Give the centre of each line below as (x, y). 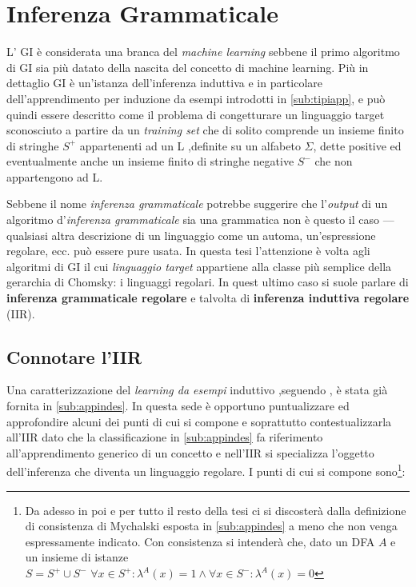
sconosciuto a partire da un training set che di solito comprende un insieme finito (205, 130)
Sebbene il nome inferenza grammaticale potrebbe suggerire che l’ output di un (197, 204)
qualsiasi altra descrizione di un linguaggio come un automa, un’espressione (191, 235)
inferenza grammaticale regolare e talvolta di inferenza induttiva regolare (208, 298)
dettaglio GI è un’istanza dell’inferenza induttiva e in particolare (165, 83)
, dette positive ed (357, 145)
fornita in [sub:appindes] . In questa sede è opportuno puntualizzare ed (178, 406)
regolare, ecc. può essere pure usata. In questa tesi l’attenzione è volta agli (188, 251)
